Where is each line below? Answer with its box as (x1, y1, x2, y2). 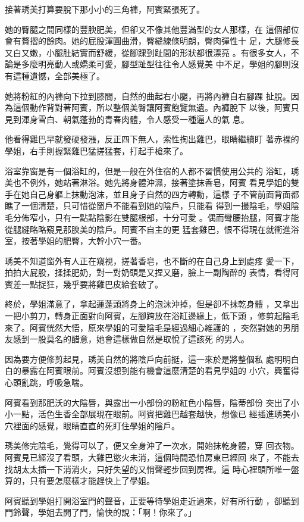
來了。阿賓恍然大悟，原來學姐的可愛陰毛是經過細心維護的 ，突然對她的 (5, 321, 283, 333)
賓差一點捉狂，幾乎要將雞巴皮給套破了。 (5, 277, 163, 290)
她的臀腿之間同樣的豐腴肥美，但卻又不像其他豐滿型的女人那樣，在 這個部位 (5, 23, 299, 35)
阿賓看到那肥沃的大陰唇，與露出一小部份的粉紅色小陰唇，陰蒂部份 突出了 (5, 396, 291, 408)
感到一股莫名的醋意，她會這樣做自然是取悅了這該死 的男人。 (12, 333, 249, 345)
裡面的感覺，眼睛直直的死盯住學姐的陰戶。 (12, 419, 180, 432)
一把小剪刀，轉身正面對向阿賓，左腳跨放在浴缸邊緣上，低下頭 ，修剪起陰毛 (5, 310, 299, 322)
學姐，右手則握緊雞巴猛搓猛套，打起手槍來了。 (5, 144, 188, 157)
